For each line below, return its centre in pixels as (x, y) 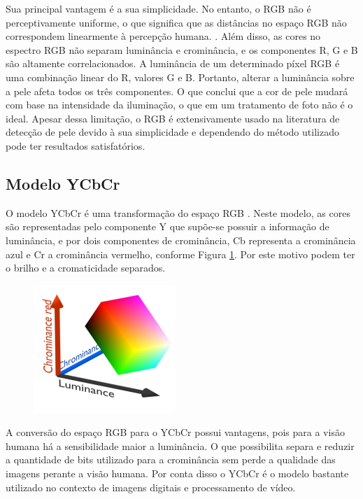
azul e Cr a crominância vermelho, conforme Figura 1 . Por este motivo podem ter (180, 254)
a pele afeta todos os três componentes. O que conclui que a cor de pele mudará (177, 91)
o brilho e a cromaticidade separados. (86, 268)
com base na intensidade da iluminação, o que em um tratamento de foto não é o (179, 105)
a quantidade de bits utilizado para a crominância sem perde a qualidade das (171, 459)
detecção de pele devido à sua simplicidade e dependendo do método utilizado (172, 132)
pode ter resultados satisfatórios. (76, 145)
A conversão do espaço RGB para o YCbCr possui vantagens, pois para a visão (175, 432)
